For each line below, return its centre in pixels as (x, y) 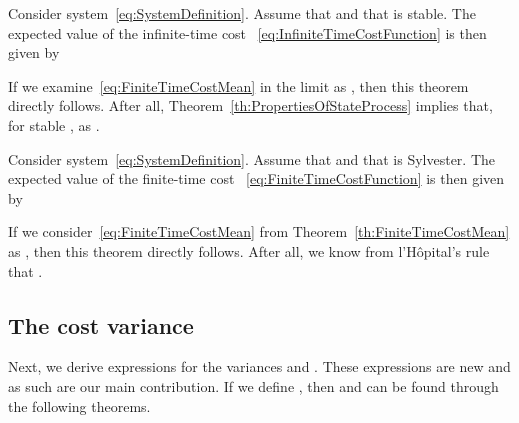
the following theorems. (79, 405)
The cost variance (101, 324)
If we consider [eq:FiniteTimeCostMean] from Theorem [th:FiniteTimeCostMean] (259, 231)
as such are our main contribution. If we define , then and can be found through (253, 385)
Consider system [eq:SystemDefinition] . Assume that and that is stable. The (242, 13)
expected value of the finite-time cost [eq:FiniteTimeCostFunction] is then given (256, 178)
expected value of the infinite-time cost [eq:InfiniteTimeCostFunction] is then (247, 32)
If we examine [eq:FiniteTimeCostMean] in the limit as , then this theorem (238, 85)
